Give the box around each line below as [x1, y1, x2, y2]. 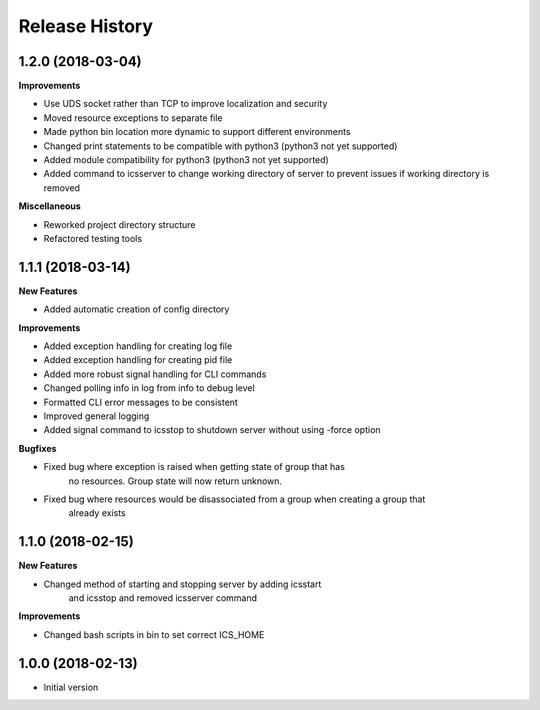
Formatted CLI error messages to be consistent [43, 396, 239, 408]
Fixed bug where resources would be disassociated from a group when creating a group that [43, 493, 426, 505]
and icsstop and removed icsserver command [68, 592, 258, 604]
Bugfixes [18, 442, 57, 454]
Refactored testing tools [43, 232, 143, 244]
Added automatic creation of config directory [43, 303, 230, 315]
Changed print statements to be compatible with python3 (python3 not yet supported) [43, 140, 398, 152]
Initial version [43, 681, 99, 693]
